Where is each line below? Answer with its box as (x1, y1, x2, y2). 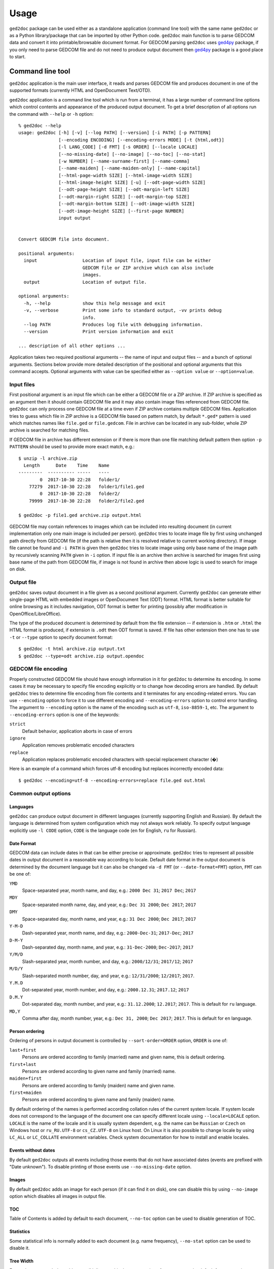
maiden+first (9, 1076, 42, 1081)
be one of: (9, 871, 31, 877)
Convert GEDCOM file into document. (18, 237, 110, 242)
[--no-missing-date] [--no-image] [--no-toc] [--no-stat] (58, 151, 206, 157)
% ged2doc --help (18, 122, 61, 128)
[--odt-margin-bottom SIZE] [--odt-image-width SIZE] (58, 201, 195, 207)
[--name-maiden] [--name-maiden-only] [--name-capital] (58, 165, 200, 171)
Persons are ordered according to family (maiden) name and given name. (22, 1082, 175, 1088)
